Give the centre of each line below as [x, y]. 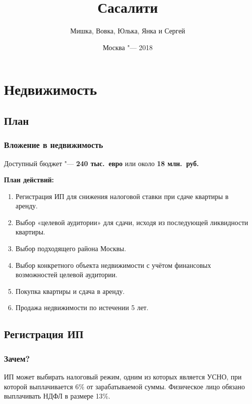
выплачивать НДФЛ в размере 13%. [57, 396]
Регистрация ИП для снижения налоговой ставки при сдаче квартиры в [122, 196]
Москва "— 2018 [128, 47]
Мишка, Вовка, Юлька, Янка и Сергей [128, 31]
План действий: [29, 180]
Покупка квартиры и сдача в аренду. [70, 291]
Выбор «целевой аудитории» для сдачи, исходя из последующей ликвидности [132, 222]
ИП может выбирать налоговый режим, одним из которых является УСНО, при [123, 377]
